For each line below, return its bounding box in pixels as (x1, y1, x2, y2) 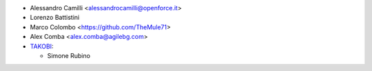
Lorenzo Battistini (30, 14, 80, 22)
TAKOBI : (30, 42, 54, 51)
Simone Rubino (47, 51, 91, 59)
